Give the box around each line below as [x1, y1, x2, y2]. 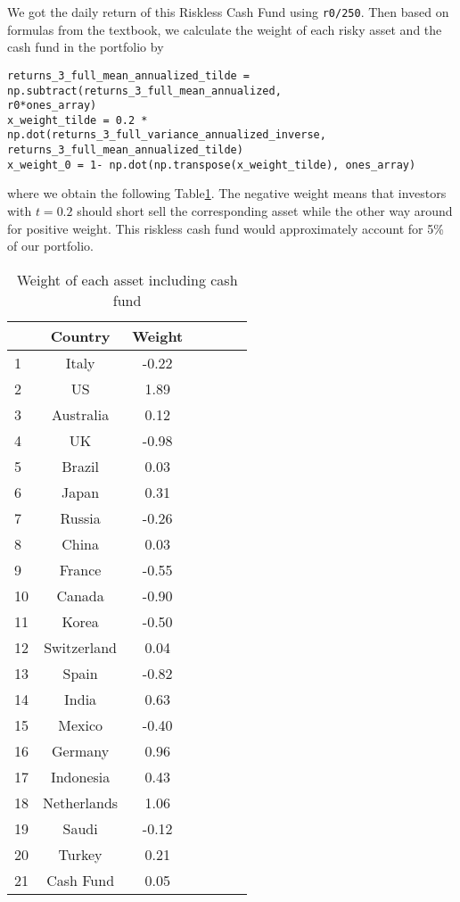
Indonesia [50, 765, 111, 787]
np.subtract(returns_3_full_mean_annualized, [7, 84, 282, 97]
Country [50, 325, 111, 346]
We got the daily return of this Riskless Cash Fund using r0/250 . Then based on [7, 3, 449, 21]
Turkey [58, 843, 103, 865]
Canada [56, 584, 104, 606]
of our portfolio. [7, 236, 94, 255]
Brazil [62, 455, 99, 476]
